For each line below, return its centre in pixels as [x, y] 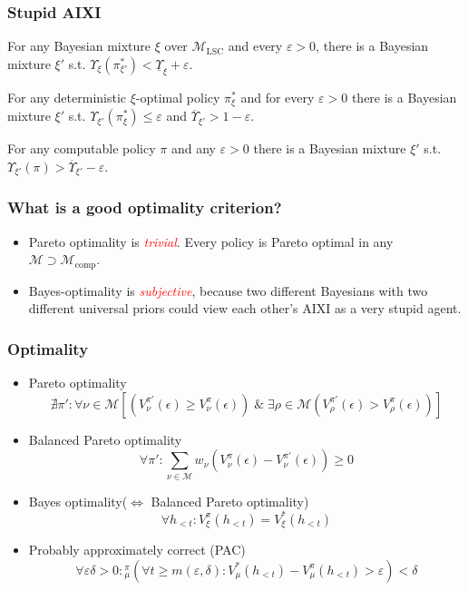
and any [193, 148]
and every [255, 46]
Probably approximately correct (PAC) [137, 550]
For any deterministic [67, 97]
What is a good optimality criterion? [145, 207]
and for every [278, 97]
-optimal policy [178, 97]
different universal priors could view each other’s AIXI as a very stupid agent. [245, 308]
